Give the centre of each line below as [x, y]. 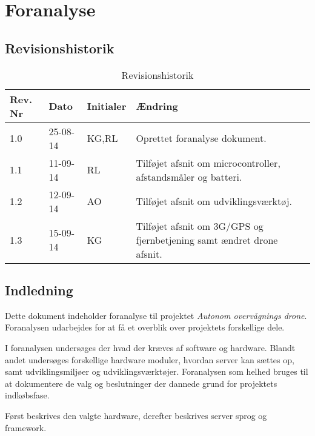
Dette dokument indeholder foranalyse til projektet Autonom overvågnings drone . [156, 315]
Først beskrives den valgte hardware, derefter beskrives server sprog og [136, 415]
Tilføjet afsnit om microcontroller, [208, 163]
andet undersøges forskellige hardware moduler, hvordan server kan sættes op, [150, 359]
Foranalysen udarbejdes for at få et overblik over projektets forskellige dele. [145, 327]
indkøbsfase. [27, 395]
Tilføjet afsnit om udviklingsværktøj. [214, 201]
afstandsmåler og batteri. [189, 176]
